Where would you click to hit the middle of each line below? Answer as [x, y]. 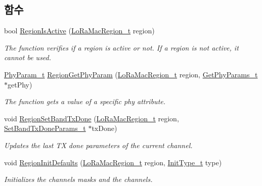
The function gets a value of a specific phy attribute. [85, 101]
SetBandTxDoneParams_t [45, 128]
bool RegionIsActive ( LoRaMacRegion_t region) [79, 31]
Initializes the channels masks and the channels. [78, 179]
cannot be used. [28, 57]
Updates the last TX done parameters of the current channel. [98, 145]
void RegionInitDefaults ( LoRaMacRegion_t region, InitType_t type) [113, 162]
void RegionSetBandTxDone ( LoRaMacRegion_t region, [92, 118]
